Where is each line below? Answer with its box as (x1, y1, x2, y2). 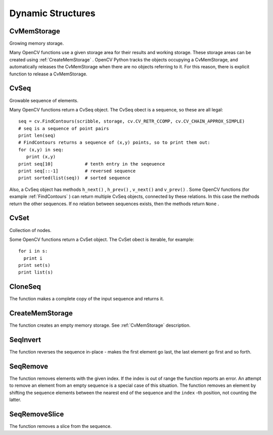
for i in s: (18, 248, 48, 254)
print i (23, 255, 42, 261)
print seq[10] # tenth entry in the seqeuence (18, 161, 165, 167)
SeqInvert (9, 336, 41, 344)
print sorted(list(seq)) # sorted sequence (18, 175, 131, 181)
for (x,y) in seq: (18, 147, 64, 152)
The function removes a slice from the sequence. (9, 423, 112, 429)
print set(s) (18, 262, 51, 268)
